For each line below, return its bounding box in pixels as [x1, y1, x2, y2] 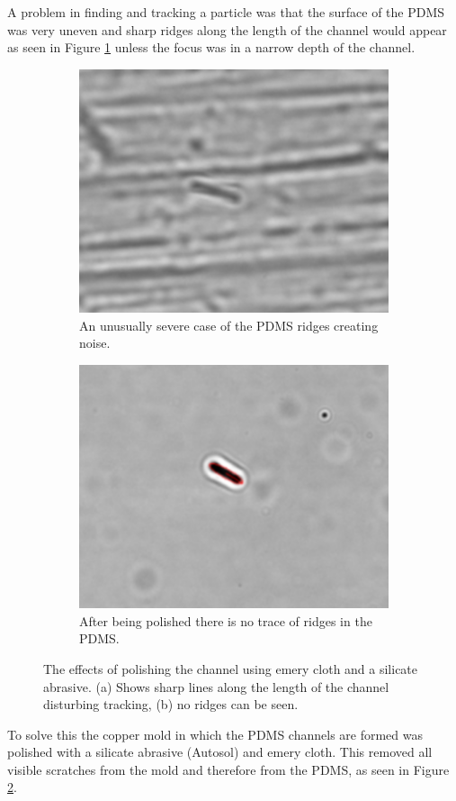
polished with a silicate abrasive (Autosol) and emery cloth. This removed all [7, 742, 433, 761]
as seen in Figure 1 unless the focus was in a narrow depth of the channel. [7, 38, 416, 57]
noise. [79, 333, 111, 352]
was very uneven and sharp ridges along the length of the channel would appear [7, 20, 447, 39]
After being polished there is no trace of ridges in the [79, 611, 372, 630]
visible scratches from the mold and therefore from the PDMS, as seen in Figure [7, 760, 450, 778]
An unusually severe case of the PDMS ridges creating [79, 315, 379, 334]
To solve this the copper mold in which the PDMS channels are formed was [7, 724, 424, 743]
